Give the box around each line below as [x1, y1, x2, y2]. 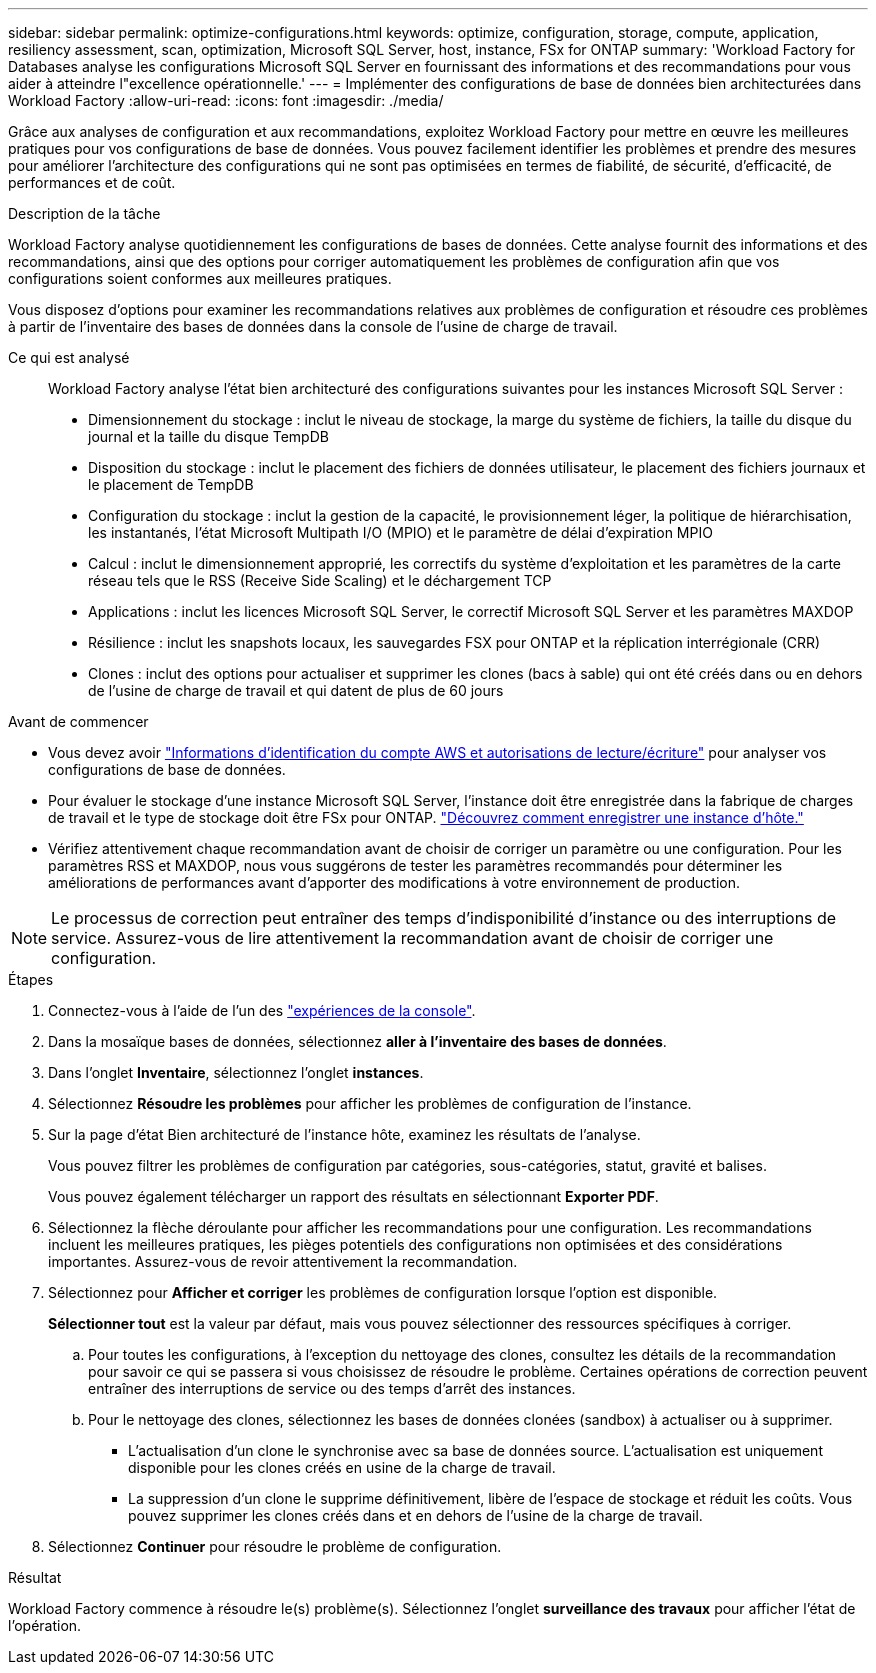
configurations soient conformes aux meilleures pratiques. [8, 270, 392, 287]
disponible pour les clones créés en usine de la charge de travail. [128, 1459, 556, 1476]
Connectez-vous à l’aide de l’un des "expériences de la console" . [48, 1002, 476, 1019]
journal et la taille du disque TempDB [88, 428, 329, 445]
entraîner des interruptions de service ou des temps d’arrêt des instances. [88, 1380, 576, 1397]
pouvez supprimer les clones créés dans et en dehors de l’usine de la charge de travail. [128, 1507, 703, 1524]
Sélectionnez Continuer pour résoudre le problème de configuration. [48, 1538, 502, 1555]
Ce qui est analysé [8, 349, 130, 366]
